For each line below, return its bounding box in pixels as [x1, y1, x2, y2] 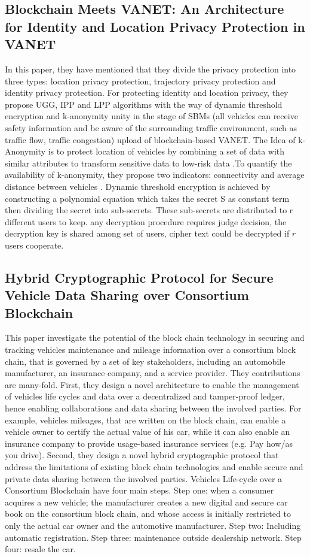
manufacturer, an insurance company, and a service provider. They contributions [5, 367, 300, 379]
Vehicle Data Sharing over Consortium [5, 286, 249, 304]
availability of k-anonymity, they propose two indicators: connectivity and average [5, 168, 305, 181]
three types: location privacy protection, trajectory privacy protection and [5, 74, 276, 87]
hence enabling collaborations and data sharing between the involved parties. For [5, 402, 302, 414]
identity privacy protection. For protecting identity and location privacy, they [5, 86, 288, 99]
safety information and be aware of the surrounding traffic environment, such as [5, 121, 297, 134]
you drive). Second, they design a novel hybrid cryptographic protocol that [5, 449, 279, 461]
